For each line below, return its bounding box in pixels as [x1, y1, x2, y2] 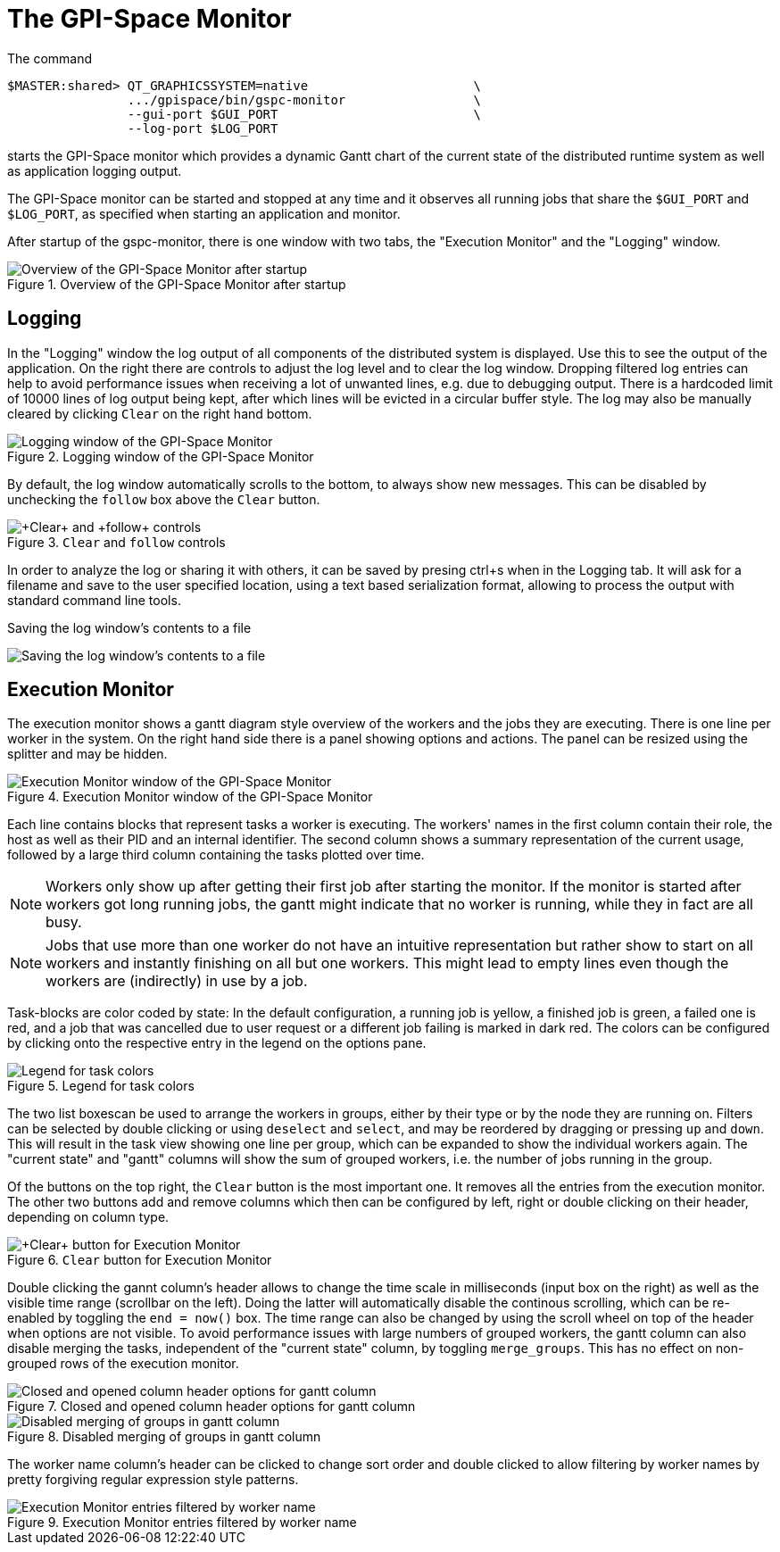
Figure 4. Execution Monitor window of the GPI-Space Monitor [7, 789, 373, 805]
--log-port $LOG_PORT [127, 120, 278, 136]
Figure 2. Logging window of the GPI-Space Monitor [7, 448, 314, 464]
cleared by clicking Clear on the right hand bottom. [7, 405, 312, 421]
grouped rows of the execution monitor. [7, 1356, 239, 1372]
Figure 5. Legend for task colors [7, 1078, 195, 1094]
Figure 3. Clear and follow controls [7, 534, 226, 550]
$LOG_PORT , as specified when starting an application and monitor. [7, 205, 401, 221]
